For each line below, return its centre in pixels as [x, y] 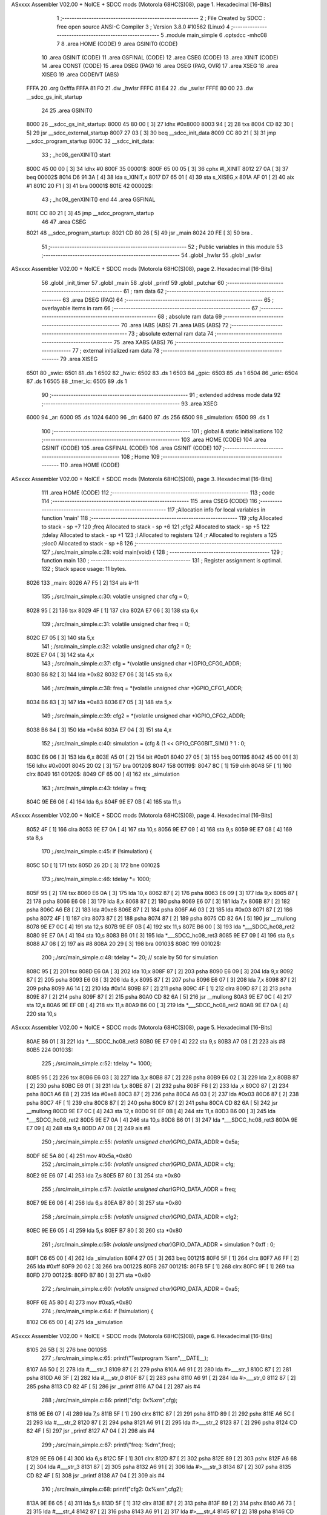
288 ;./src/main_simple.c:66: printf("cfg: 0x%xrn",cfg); [110, 1400]
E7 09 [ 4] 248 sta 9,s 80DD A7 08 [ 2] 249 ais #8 [88, 1128]
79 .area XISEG [79, 359]
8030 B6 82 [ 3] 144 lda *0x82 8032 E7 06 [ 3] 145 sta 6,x [99, 674]
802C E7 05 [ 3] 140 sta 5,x [61, 638]
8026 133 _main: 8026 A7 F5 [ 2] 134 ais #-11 [83, 582]
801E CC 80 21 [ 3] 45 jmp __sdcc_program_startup [90, 213]
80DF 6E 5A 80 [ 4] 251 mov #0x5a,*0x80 [79, 1156]
